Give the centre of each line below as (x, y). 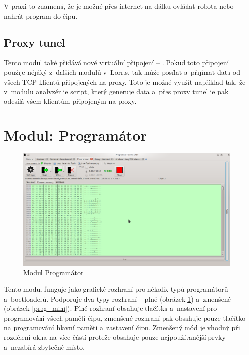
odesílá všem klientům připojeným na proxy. (70, 101)
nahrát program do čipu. (41, 15)
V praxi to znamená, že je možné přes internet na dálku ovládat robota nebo (119, 6)
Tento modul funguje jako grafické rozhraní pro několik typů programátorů (116, 289)
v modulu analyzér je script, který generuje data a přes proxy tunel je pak (116, 91)
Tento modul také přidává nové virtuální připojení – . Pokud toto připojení (116, 62)
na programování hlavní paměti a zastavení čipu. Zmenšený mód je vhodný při (122, 327)
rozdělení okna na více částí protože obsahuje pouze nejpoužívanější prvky (115, 337)
